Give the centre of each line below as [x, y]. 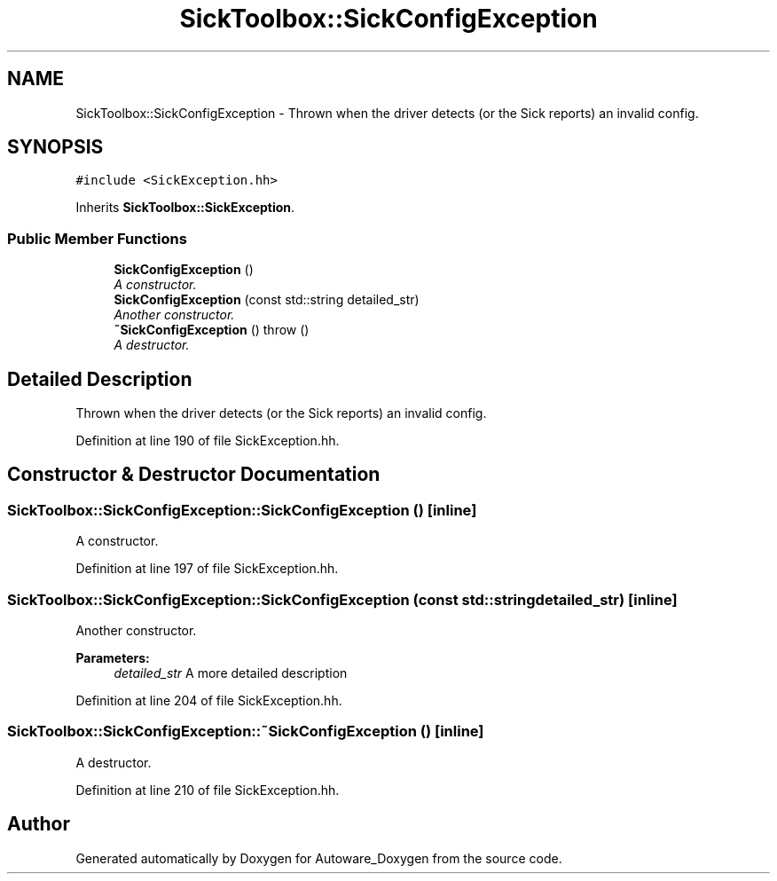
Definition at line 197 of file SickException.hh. [207, 569]
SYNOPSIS [55, 147]
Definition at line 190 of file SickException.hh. [208, 441]
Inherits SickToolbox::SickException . [185, 208]
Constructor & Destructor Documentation [194, 475]
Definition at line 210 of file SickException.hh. [208, 790]
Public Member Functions [97, 238]
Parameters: [113, 658]
